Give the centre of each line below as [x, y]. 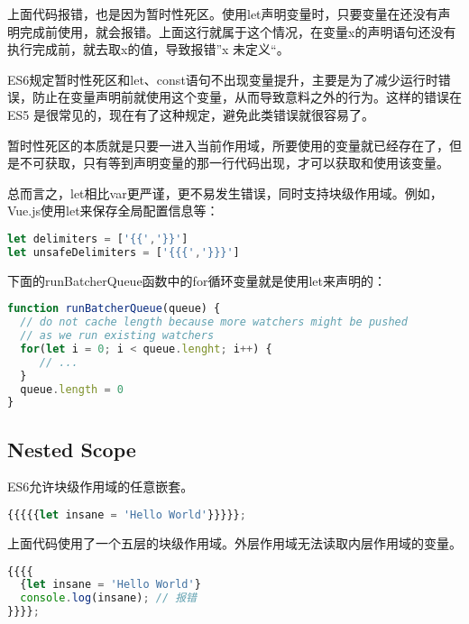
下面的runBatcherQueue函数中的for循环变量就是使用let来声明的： [197, 280]
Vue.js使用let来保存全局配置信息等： [113, 211]
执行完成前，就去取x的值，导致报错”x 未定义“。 [148, 49]
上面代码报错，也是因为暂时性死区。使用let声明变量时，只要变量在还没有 [223, 14]
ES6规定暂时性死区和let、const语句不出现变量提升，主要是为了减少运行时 [223, 79]
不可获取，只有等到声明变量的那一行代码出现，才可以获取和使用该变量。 [234, 163]
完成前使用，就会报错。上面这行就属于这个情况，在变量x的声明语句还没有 [238, 31]
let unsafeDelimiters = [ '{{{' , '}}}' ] [124, 252]
